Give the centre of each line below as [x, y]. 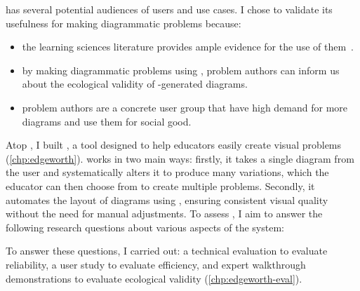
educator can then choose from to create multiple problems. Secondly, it [160, 185]
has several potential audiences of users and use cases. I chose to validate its [169, 9]
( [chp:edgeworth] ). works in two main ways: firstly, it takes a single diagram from [180, 158]
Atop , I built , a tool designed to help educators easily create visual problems [174, 145]
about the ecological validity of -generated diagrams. [135, 84]
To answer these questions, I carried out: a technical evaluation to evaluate [167, 251]
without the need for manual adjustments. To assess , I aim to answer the [164, 214]
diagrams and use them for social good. [107, 121]
